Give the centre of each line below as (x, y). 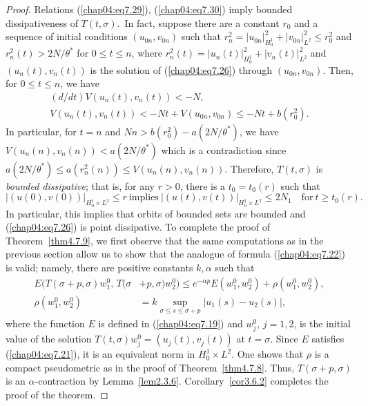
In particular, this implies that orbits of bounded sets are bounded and (156, 213)
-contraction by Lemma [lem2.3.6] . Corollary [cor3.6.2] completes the (182, 381)
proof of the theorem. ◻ (57, 394)
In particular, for (41, 131)
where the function (45, 323)
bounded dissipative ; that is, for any (80, 185)
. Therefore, (249, 168)
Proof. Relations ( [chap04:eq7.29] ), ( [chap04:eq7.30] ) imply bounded (149, 9)
